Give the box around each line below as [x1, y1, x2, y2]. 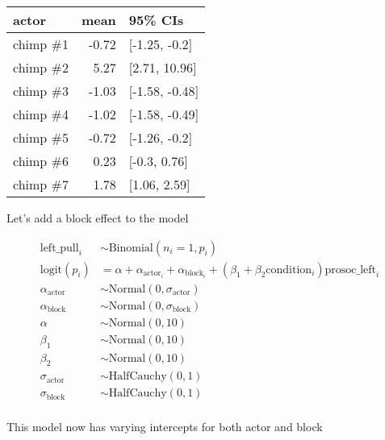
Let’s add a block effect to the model [6, 210, 189, 226]
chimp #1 [13, 35, 69, 53]
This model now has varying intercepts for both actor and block [6, 417, 323, 434]
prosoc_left [324, 264, 377, 276]
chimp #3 [13, 81, 69, 100]
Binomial [108, 242, 153, 254]
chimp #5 [13, 128, 69, 147]
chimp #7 [13, 175, 69, 193]
